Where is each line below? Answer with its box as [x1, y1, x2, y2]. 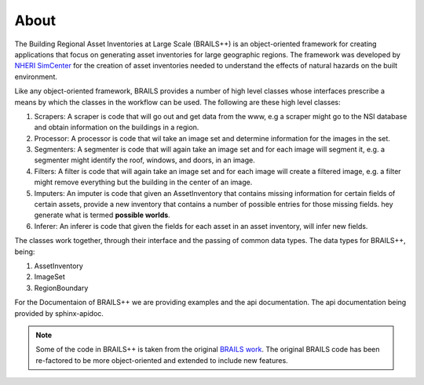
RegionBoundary [34, 283, 89, 292]
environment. [14, 71, 58, 82]
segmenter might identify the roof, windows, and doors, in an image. [34, 155, 255, 165]
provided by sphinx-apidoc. [14, 308, 104, 318]
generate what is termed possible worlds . [34, 210, 170, 220]
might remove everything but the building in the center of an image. [34, 177, 253, 187]
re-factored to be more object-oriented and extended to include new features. [35, 355, 288, 365]
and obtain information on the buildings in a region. [34, 122, 199, 133]
